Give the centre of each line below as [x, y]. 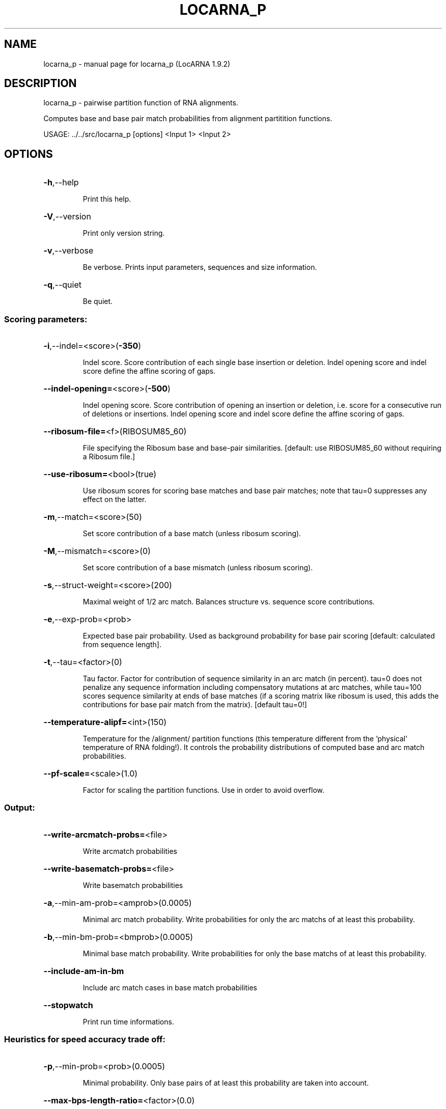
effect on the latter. [115, 500]
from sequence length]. [122, 645]
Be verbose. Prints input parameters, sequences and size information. [200, 267]
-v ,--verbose [68, 251]
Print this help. [107, 199]
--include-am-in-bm [84, 971]
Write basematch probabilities [133, 885]
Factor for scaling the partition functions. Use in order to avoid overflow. [203, 790]
